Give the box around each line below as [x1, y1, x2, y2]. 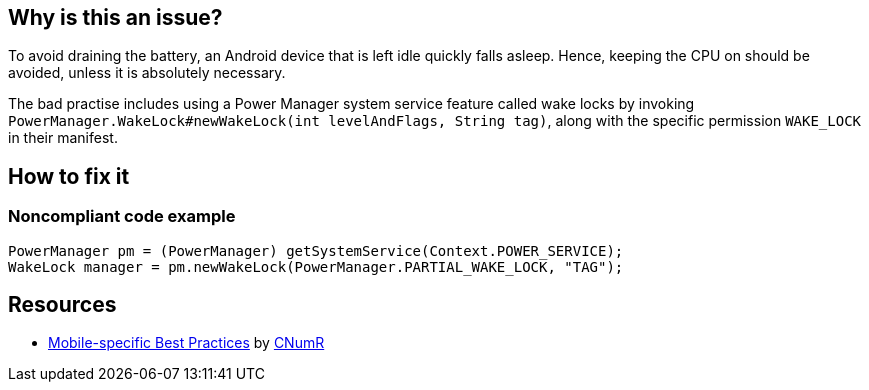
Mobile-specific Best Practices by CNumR [48, 334, 325, 352]
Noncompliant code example [8, 206, 236, 227]
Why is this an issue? [8, 5, 223, 30]
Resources [8, 292, 117, 318]
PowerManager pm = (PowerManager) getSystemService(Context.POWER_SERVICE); [8, 242, 624, 259]
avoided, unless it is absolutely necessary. [8, 64, 286, 82]
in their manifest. [8, 129, 118, 147]
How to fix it [8, 163, 130, 189]
